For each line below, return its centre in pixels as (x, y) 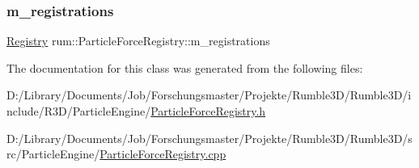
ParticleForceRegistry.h (208, 111)
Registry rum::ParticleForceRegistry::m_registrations (138, 41)
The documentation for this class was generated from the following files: (185, 67)
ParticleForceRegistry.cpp (163, 154)
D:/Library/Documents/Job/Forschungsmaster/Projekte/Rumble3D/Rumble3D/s (209, 138)
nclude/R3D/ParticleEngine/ (79, 111)
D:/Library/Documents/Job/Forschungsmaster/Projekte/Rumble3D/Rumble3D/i (209, 95)
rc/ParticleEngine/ (53, 154)
